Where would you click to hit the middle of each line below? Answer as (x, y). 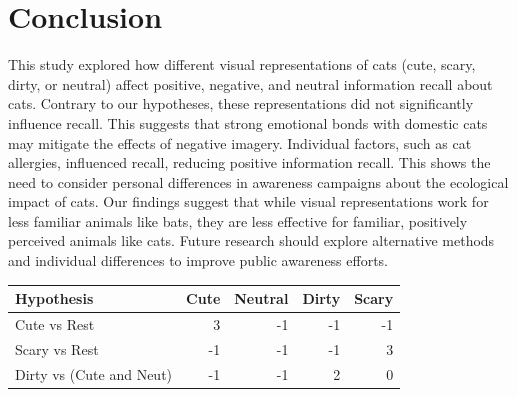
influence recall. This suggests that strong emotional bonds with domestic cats (248, 122)
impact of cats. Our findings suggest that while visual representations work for (248, 201)
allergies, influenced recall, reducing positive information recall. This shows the (249, 162)
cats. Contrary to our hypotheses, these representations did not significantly (241, 103)
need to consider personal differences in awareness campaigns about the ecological (258, 181)
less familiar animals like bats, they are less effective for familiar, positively (238, 220)
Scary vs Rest (57, 348)
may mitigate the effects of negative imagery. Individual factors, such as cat (240, 142)
